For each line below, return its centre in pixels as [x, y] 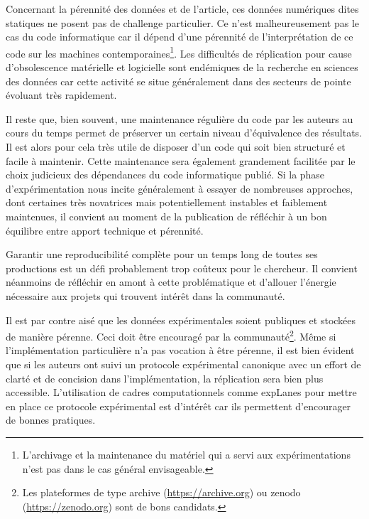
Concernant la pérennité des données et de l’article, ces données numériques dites [182, 9]
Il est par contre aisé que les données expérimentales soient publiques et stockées [181, 320]
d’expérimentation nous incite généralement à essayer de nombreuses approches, [180, 188]
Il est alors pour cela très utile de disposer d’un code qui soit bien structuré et [176, 146]
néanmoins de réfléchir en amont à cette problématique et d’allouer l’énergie [171, 282]
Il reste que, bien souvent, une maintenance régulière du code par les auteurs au [180, 118]
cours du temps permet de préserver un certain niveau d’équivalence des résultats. [184, 133]
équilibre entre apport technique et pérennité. [105, 230]
